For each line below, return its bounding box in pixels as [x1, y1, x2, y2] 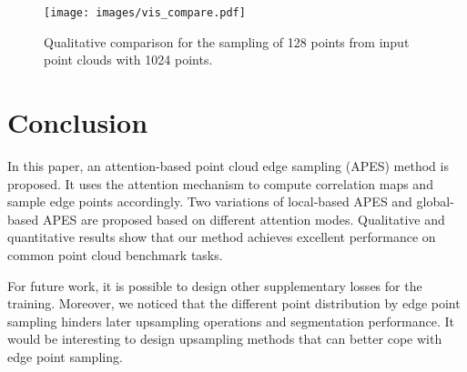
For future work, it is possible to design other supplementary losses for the [7, 276, 422, 295]
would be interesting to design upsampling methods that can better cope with [7, 329, 442, 348]
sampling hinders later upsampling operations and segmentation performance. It [7, 311, 455, 330]
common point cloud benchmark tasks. [7, 245, 223, 264]
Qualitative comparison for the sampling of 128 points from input [44, 32, 410, 51]
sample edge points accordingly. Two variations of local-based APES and [7, 192, 412, 211]
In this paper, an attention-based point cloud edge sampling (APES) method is [7, 156, 449, 175]
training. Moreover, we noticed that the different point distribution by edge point [7, 294, 461, 313]
